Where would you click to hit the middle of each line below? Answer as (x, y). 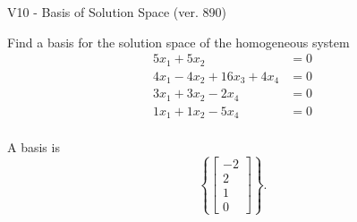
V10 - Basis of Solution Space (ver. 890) (117, 12)
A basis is (34, 147)
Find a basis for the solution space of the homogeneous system (178, 42)
